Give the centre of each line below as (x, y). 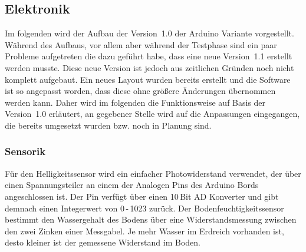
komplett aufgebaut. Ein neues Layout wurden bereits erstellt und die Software (148, 79)
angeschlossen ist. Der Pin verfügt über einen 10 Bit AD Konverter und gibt (142, 196)
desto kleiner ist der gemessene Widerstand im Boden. (103, 242)
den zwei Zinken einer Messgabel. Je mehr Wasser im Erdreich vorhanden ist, (144, 231)
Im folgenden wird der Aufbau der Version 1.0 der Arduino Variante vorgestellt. (149, 33)
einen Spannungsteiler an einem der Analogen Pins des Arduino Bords (132, 185)
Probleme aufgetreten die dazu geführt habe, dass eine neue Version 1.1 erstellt (149, 56)
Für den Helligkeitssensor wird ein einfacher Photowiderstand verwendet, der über (153, 173)
